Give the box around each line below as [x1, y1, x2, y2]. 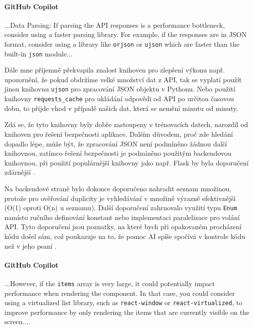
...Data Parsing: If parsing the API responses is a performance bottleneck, [4, 19, 225, 30]
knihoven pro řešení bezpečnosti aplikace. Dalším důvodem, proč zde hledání [4, 128, 233, 139]
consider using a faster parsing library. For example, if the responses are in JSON [4, 29, 247, 39]
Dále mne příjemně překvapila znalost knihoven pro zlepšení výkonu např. [4, 65, 225, 75]
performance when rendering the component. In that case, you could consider [4, 288, 235, 298]
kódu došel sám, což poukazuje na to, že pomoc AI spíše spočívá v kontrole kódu [4, 231, 246, 241]
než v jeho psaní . [4, 240, 57, 251]
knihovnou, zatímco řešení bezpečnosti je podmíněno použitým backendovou [4, 148, 232, 158]
